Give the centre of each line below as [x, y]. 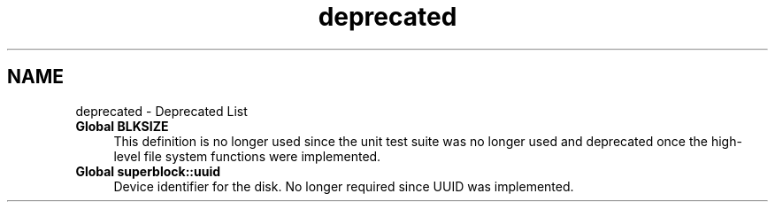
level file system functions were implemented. [247, 156]
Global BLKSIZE [122, 126]
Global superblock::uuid [148, 171]
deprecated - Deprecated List [161, 111]
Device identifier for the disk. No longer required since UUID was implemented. [344, 186]
